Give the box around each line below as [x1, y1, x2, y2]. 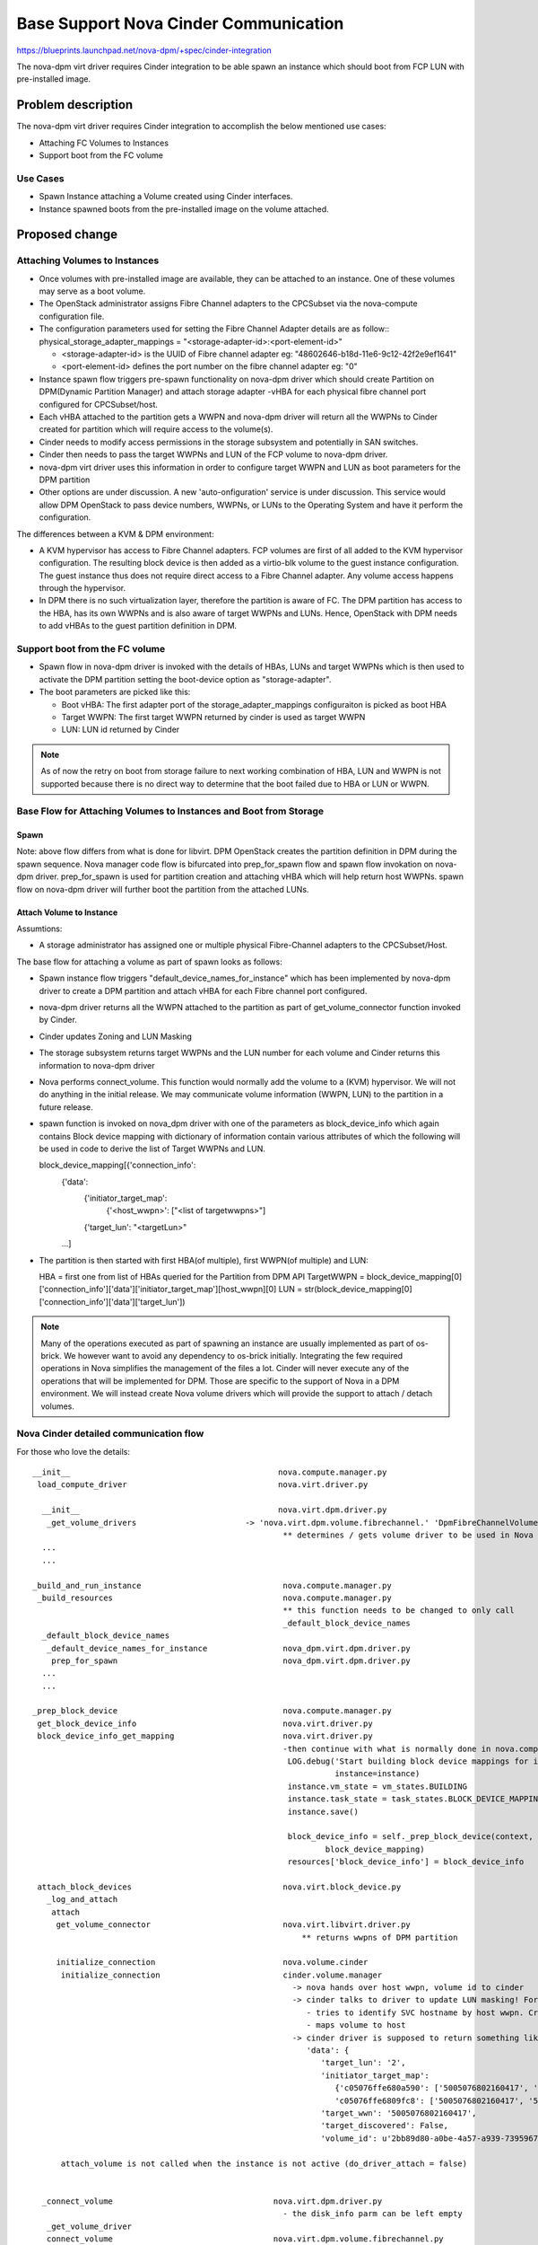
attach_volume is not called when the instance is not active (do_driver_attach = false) [60, 2158, 468, 2169]
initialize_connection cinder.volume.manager [60, 1969, 383, 1980]
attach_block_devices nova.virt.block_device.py [37, 1881, 402, 1892]
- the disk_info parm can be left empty [282, 2209, 464, 2219]
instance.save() [287, 1806, 359, 1817]
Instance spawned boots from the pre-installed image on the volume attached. [39, 203, 329, 215]
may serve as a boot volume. [39, 286, 146, 296]
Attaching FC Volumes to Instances [39, 137, 169, 148]
